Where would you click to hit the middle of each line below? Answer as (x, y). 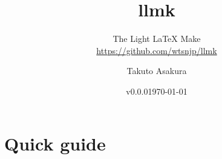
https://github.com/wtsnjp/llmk (157, 50)
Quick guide (55, 143)
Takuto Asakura (157, 71)
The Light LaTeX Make (157, 39)
